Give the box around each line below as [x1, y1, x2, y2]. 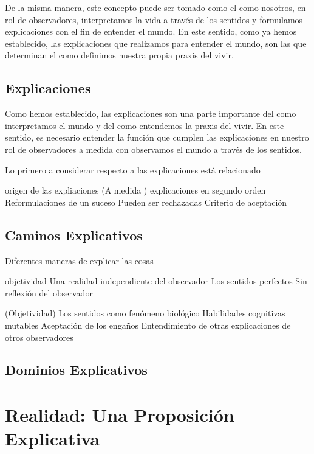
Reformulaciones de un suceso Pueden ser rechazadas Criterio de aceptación [5, 195, 287, 208]
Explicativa [5, 426, 100, 451]
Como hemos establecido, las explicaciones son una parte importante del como [5, 107, 296, 120]
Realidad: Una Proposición [5, 402, 234, 427]
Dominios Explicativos [5, 360, 148, 379]
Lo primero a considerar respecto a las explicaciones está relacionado [5, 163, 261, 176]
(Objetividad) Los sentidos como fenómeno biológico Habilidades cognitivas [5, 307, 285, 320]
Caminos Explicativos [5, 225, 143, 244]
